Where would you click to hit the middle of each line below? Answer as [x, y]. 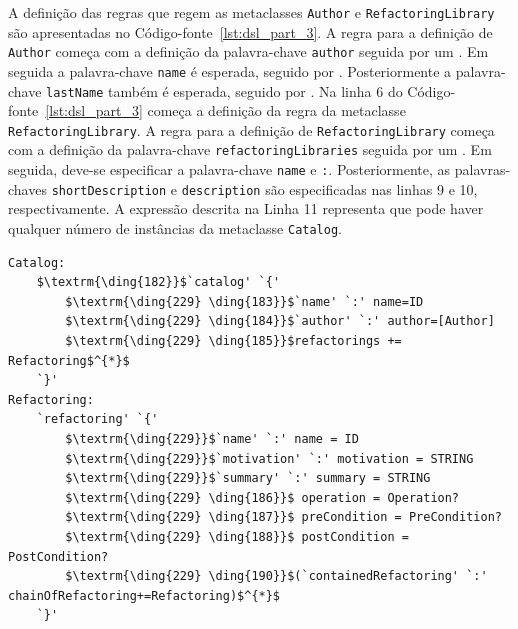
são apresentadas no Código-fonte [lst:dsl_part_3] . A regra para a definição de [250, 31]
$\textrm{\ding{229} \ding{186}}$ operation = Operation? [262, 497]
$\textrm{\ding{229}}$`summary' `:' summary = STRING [248, 478]
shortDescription [109, 190]
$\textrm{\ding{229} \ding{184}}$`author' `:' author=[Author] [280, 321]
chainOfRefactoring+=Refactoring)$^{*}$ [144, 595]
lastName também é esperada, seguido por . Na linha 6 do [224, 90]
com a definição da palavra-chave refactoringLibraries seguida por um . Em [250, 149]
